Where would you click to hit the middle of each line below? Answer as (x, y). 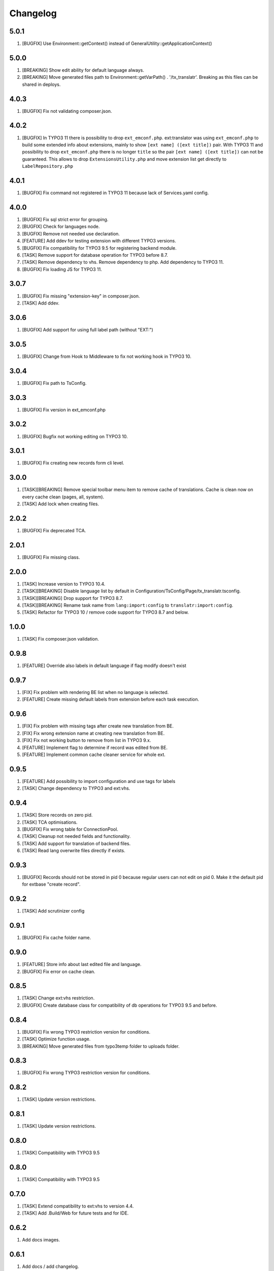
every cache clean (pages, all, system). (63, 497)
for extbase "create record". (51, 884)
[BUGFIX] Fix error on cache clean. (59, 972)
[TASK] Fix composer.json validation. (60, 639)
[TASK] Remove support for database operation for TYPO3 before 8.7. (95, 255)
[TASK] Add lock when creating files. (60, 504)
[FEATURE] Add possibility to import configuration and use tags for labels (99, 781)
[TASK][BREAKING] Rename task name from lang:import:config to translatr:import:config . (128, 605)
